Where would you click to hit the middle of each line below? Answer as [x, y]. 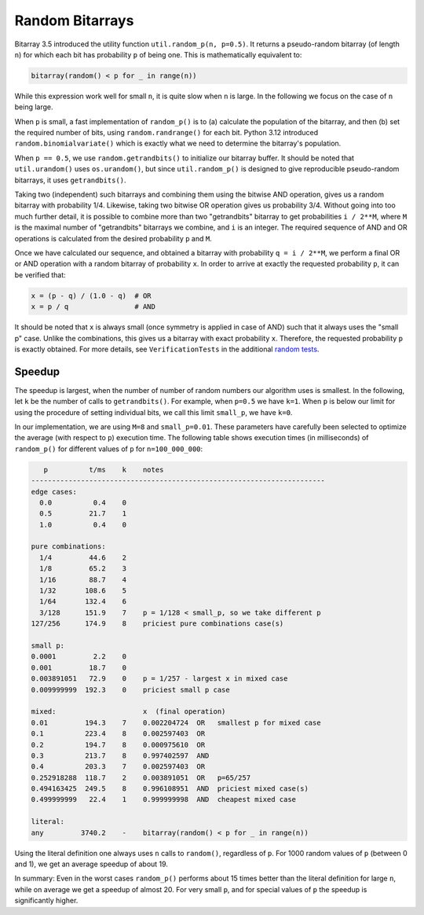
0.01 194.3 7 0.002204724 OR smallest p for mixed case [176, 722]
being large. [34, 107]
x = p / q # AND [93, 307]
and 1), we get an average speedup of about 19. [91, 864]
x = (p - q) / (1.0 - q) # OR [91, 296]
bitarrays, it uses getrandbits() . [70, 180]
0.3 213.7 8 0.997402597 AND [120, 755]
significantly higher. [46, 901]
